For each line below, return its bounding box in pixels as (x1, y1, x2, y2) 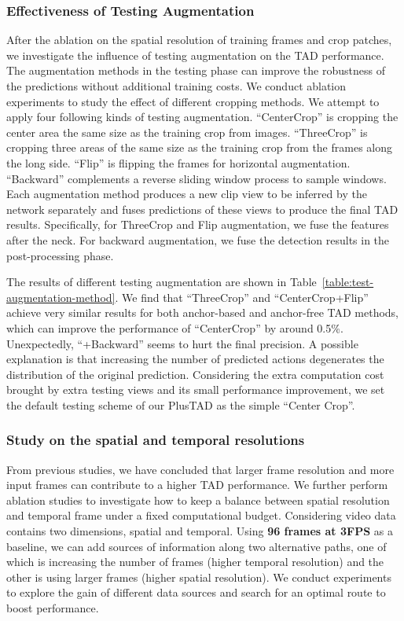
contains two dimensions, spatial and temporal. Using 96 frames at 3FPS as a (6, 523, 393, 539)
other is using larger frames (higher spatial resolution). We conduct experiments (6, 568, 391, 585)
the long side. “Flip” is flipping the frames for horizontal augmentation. (6, 154, 351, 171)
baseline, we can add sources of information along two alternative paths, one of (6, 538, 387, 554)
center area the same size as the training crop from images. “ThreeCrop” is (6, 123, 368, 140)
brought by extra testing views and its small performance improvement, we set (6, 381, 385, 398)
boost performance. (6, 600, 99, 616)
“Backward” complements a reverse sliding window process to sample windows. (6, 170, 387, 186)
